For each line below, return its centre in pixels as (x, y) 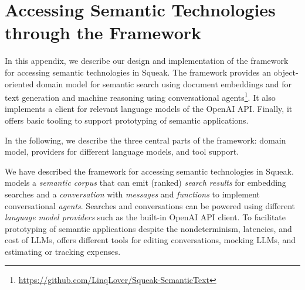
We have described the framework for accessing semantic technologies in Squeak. (149, 171)
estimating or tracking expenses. (63, 251)
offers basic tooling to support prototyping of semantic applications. (127, 120)
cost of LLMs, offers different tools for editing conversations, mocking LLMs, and (150, 240)
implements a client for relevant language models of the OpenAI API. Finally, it (149, 109)
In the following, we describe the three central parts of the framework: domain (145, 140)
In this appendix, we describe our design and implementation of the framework (147, 61)
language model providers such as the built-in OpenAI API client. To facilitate (145, 217)
